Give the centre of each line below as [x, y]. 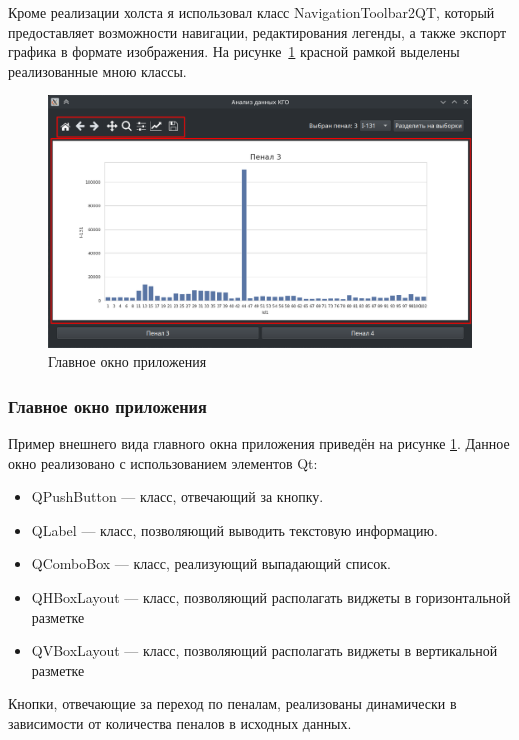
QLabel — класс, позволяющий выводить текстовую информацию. [234, 529]
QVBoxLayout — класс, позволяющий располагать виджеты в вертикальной [264, 650]
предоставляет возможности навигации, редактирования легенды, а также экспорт [257, 31]
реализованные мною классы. [97, 70]
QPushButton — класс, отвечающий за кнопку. [177, 496]
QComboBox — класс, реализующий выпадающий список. [211, 563]
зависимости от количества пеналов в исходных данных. [180, 722]
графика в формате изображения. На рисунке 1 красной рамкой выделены [234, 51]
